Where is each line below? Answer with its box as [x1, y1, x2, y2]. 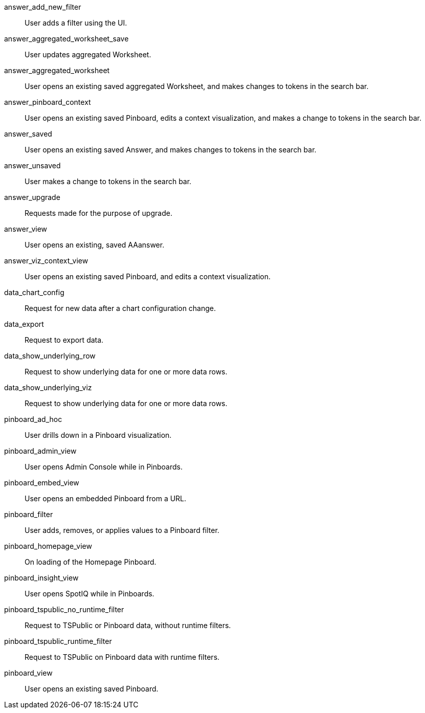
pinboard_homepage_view [4, 542, 92, 550]
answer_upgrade [4, 193, 60, 202]
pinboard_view [4, 669, 53, 677]
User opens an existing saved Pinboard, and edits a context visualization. [25, 272, 271, 281]
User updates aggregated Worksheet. [25, 50, 151, 59]
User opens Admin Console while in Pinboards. [25, 462, 183, 471]
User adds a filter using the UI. [25, 18, 127, 27]
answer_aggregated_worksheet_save [4, 34, 129, 43]
